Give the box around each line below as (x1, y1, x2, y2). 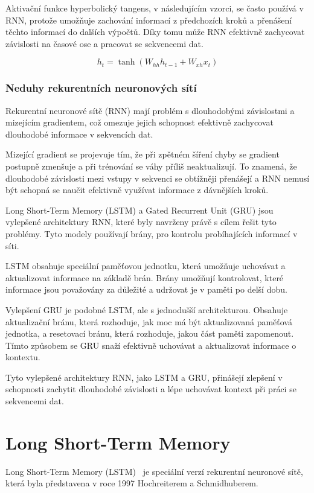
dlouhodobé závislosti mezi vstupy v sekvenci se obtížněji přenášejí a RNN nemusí (5, 171, 310, 184)
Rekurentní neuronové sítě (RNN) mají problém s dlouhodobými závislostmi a (5, 104, 295, 116)
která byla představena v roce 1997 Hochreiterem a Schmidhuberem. (5, 477, 258, 489)
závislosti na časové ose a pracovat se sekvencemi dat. (5, 37, 203, 49)
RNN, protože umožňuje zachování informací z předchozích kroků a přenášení (5, 13, 292, 26)
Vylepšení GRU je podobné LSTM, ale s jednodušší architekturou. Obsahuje (5, 303, 288, 316)
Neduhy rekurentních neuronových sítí (5, 80, 197, 95)
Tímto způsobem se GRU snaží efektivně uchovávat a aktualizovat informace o (5, 339, 296, 351)
